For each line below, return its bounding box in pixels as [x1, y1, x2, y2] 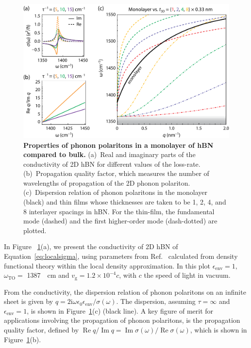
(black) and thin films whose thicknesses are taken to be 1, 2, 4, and [23, 197, 226, 207]
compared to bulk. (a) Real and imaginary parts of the [23, 149, 196, 159]
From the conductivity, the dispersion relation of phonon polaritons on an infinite [4, 286, 246, 297]
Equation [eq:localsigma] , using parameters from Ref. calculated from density [4, 251, 238, 261]
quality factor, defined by [4, 325, 79, 335]
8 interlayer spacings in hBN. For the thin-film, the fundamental [23, 206, 215, 216]
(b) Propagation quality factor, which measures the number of [23, 168, 209, 178]
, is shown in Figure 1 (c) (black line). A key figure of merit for [27, 305, 214, 316]
